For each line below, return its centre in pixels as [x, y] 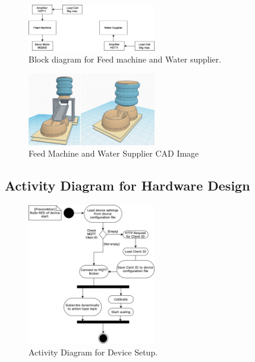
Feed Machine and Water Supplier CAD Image [114, 153]
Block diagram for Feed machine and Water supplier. [125, 59]
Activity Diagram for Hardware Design [127, 185]
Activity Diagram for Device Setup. [93, 352]
